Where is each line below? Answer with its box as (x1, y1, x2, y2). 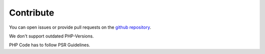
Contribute (9, 7, 54, 18)
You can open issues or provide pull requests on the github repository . (9, 24, 152, 30)
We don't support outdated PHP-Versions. (9, 33, 94, 39)
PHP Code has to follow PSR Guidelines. (9, 42, 90, 48)
